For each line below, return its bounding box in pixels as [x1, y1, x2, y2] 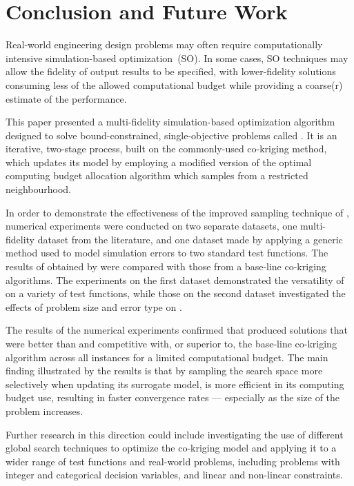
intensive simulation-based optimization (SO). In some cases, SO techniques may [6, 50, 348, 65]
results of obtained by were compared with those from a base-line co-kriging [6, 259, 326, 274]
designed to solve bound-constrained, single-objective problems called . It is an [6, 128, 337, 142]
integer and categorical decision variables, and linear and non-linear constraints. [6, 467, 343, 482]
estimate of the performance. [6, 91, 127, 105]
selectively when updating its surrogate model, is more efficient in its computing [6, 376, 344, 391]
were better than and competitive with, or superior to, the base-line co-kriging [6, 336, 337, 350]
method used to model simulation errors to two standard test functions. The [6, 245, 328, 260]
